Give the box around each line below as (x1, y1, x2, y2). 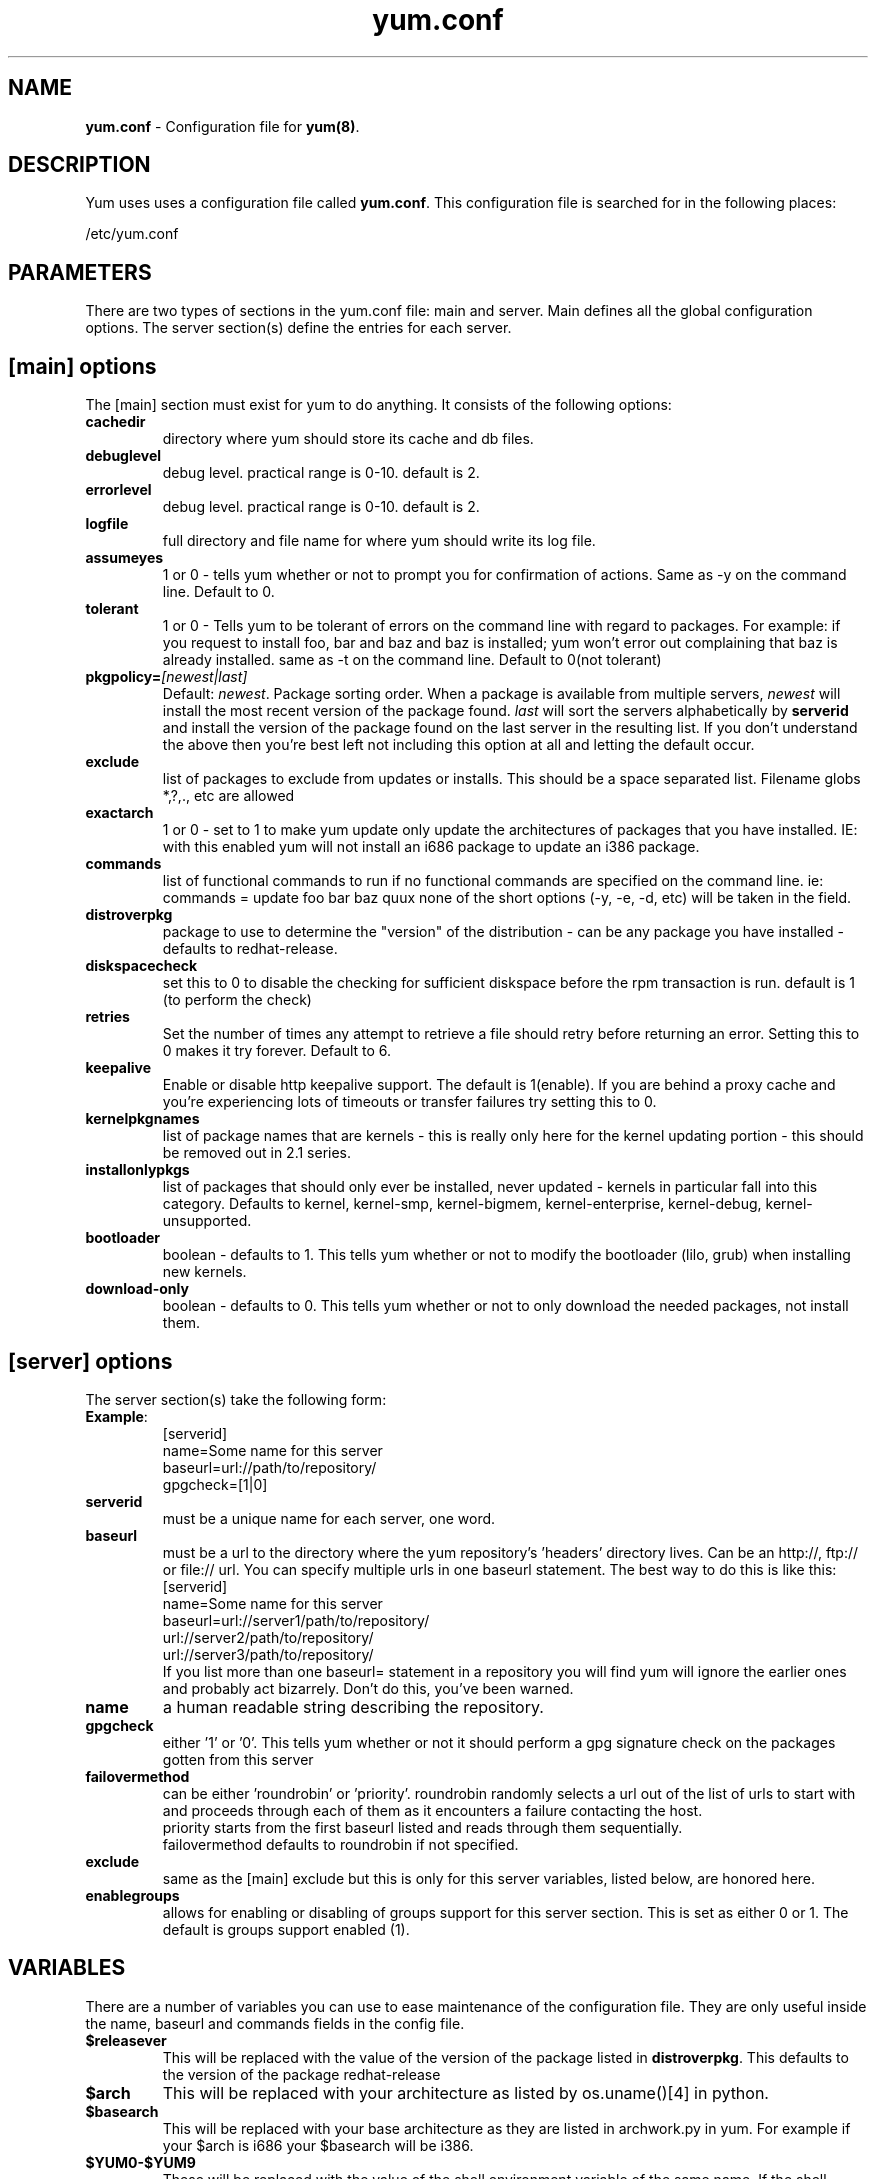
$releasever (85, 2031, 167, 2049)
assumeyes (85, 549, 164, 567)
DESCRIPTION (8, 152, 151, 178)
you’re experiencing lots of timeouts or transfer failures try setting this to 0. (162, 1093, 657, 1111)
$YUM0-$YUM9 (85, 2153, 196, 2171)
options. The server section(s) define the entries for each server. (85, 319, 512, 337)
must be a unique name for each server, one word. (162, 1509, 496, 1527)
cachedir (85, 413, 146, 431)
